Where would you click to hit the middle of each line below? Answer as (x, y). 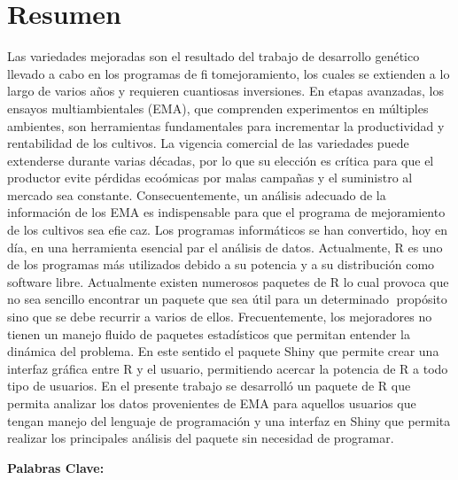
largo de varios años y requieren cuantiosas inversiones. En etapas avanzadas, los (225, 91)
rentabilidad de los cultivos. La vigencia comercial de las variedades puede (208, 143)
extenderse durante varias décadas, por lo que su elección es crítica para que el (221, 160)
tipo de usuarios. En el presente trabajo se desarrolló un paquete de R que (209, 386)
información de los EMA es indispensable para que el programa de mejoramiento (226, 212)
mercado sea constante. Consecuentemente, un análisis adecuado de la (197, 194)
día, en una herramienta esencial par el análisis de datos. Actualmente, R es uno (225, 247)
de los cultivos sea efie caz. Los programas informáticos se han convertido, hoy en (228, 230)
